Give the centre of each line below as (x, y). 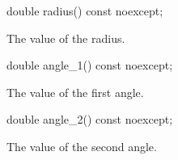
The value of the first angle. (75, 92)
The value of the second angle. (82, 146)
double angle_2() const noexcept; (90, 119)
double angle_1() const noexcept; (90, 65)
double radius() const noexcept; (85, 11)
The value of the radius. (66, 38)
